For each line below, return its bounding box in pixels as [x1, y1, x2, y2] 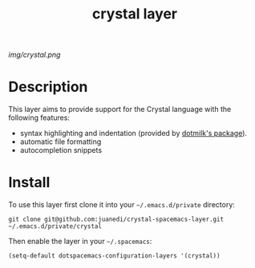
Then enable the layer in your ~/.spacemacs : [8, 237, 152, 246]
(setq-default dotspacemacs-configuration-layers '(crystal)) [8, 252, 221, 260]
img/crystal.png [8, 50, 61, 60]
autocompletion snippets [19, 146, 103, 155]
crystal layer [91, 5, 178, 23]
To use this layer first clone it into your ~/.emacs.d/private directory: [8, 200, 235, 210]
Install [8, 174, 51, 192]
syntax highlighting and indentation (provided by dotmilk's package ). [19, 129, 247, 138]
